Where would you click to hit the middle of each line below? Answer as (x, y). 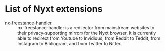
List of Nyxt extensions (54, 9)
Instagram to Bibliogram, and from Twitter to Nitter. (70, 43)
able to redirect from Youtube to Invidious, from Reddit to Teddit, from (89, 38)
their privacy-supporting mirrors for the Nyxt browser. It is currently (87, 33)
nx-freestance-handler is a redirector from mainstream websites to (86, 27)
